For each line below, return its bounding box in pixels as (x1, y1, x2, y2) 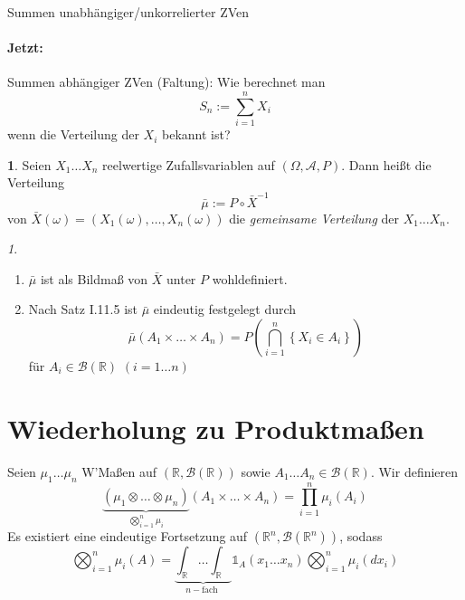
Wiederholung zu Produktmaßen (7, 409, 424, 446)
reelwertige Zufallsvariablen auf (102, 155, 275, 174)
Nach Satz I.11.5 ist (28, 300, 138, 319)
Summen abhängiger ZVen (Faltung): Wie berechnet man (7, 72, 326, 91)
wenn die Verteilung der (7, 125, 139, 144)
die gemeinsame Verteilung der (229, 208, 400, 227)
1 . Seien (7, 155, 52, 174)
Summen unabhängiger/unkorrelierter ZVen (7, 3, 250, 21)
